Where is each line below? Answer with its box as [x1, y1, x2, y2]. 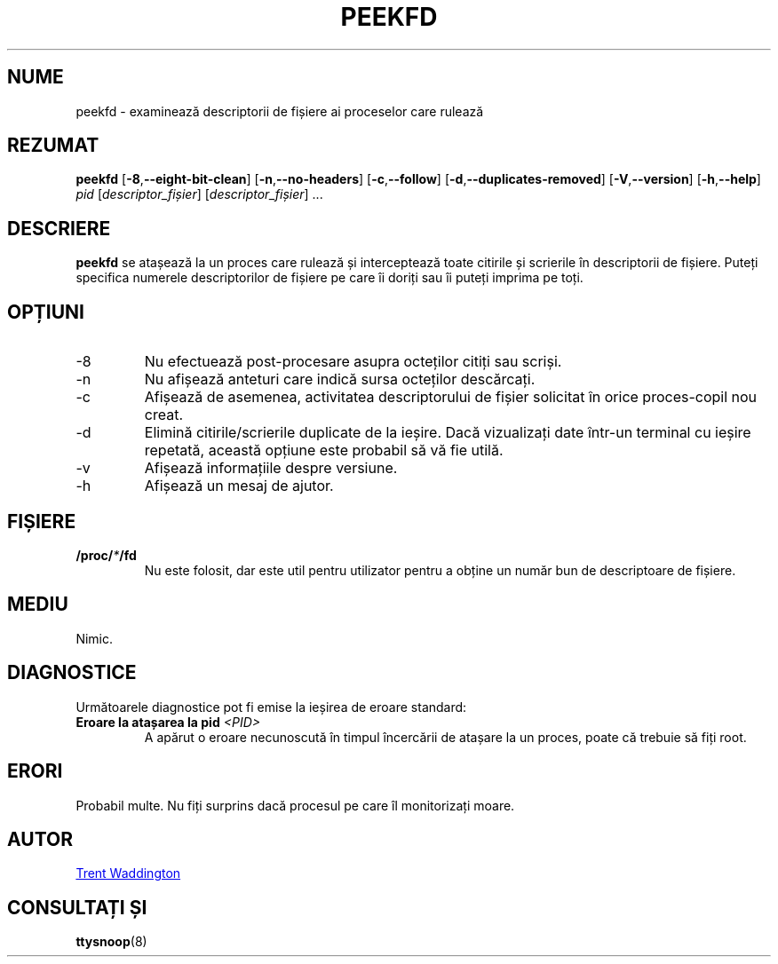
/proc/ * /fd [75, 547, 137, 563]
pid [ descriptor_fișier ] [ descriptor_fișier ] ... [75, 186, 323, 202]
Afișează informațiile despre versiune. [144, 459, 398, 478]
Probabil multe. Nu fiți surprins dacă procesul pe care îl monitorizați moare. [75, 797, 515, 813]
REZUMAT [7, 134, 99, 157]
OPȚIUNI [7, 300, 84, 323]
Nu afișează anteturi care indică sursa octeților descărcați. [144, 370, 536, 389]
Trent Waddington [75, 865, 181, 881]
